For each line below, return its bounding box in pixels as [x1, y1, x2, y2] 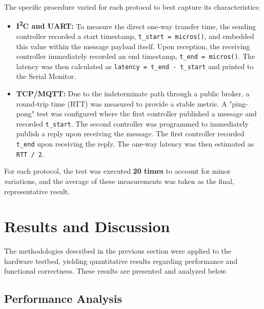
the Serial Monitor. [16, 71, 76, 81]
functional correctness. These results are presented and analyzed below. [4, 265, 228, 276]
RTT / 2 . [16, 148, 44, 159]
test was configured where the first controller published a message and [36, 108, 257, 119]
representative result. [4, 186, 70, 196]
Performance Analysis [4, 291, 122, 306]
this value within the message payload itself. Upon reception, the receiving [16, 40, 250, 51]
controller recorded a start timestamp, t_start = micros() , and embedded [16, 30, 254, 41]
